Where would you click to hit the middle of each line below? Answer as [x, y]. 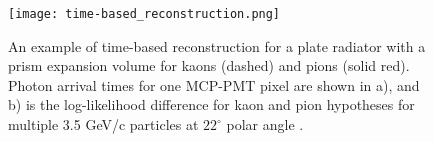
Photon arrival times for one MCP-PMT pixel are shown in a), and [214, 84]
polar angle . [265, 124]
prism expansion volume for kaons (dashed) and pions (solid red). [209, 65]
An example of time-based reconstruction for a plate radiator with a [217, 45]
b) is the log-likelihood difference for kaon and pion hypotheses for [211, 104]
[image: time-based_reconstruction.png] [144, 14]
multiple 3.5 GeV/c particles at [103, 124]
